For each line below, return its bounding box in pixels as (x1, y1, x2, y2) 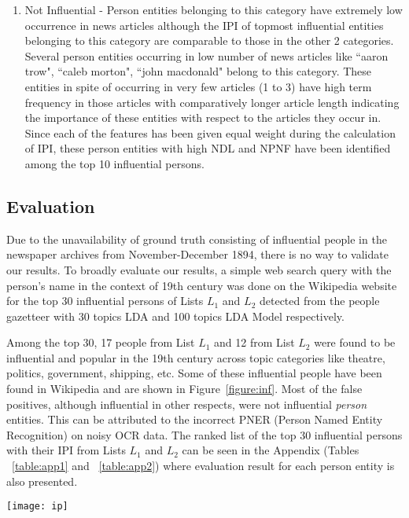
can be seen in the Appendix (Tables (182, 442, 359, 458)
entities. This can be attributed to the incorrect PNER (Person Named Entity (6, 411, 383, 428)
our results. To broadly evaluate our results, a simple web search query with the (6, 261, 392, 277)
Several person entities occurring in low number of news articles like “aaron (24, 47, 389, 64)
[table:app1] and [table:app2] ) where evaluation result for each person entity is (12, 457, 395, 474)
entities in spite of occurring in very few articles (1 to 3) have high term (24, 78, 372, 94)
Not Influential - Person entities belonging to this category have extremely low (24, 2, 403, 17)
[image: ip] (6, 501, 68, 512)
